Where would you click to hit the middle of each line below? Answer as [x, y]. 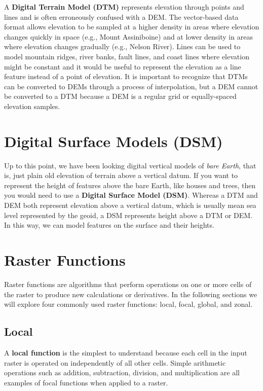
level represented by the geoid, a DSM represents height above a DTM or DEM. [128, 215]
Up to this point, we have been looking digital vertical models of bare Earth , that [130, 165]
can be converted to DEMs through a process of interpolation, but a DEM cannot [131, 86]
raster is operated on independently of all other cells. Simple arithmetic [115, 362]
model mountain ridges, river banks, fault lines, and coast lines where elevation [127, 56]
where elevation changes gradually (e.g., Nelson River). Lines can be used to [122, 46]
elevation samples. [32, 106]
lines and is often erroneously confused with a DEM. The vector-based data [121, 16]
